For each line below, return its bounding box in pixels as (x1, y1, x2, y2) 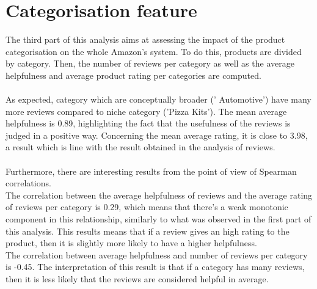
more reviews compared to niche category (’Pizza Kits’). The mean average (5, 104, 287, 117)
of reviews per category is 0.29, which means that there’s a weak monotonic (5, 200, 288, 213)
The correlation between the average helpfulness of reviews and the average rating (5, 188, 313, 201)
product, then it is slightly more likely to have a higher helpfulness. (5, 236, 257, 249)
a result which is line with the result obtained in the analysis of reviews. (5, 141, 275, 153)
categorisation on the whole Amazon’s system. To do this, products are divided (5, 45, 302, 57)
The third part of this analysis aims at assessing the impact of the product (5, 33, 285, 46)
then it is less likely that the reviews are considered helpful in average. (5, 273, 269, 285)
